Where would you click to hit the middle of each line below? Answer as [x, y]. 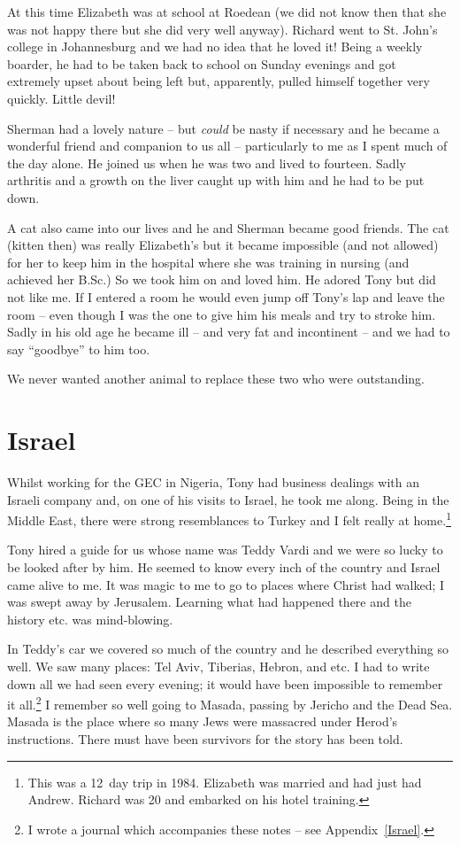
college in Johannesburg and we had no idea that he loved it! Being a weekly [215, 47]
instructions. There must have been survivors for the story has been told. [205, 739]
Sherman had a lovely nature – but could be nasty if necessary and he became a [223, 128]
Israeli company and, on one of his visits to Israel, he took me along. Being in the [228, 499]
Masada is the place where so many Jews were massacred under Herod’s [203, 721]
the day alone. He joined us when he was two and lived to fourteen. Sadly [207, 163]
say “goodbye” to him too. [79, 349]
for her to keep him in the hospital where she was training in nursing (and [208, 262]
